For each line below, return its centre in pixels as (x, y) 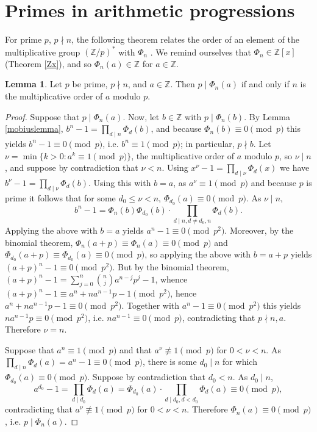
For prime (23, 39)
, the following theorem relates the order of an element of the (186, 39)
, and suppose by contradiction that (72, 167)
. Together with (151, 305)
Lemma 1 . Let (34, 84)
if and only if (265, 84)
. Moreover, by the (259, 230)
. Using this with (120, 182)
